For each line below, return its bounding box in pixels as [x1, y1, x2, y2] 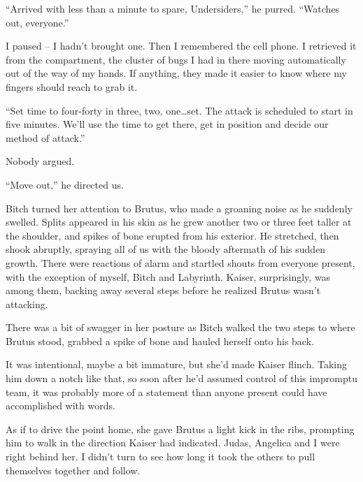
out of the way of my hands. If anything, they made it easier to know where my [6, 66, 347, 80]
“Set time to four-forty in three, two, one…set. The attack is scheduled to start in [6, 103, 353, 117]
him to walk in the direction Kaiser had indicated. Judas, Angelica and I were [6, 435, 340, 450]
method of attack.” [6, 130, 85, 145]
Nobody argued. [6, 154, 75, 168]
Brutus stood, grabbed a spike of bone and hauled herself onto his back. [6, 333, 314, 348]
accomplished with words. [6, 398, 115, 413]
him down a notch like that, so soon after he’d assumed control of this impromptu [6, 371, 357, 386]
